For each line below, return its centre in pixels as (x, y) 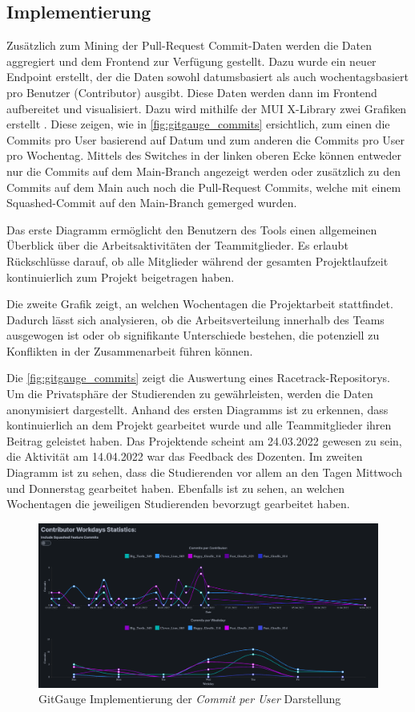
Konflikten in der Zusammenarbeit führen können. (130, 350)
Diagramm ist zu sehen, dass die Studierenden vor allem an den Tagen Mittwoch (205, 472)
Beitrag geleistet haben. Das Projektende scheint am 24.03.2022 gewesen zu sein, (204, 440)
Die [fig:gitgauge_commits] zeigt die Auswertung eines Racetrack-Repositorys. (198, 378)
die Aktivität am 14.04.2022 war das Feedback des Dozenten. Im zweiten (185, 456)
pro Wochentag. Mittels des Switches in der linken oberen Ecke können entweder (204, 155)
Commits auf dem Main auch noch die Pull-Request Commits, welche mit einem (204, 187)
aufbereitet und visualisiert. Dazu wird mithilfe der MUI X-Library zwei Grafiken (207, 108)
